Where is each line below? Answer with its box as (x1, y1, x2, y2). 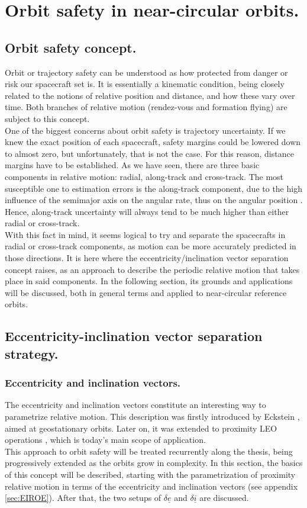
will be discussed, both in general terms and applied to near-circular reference (5, 286, 287, 298)
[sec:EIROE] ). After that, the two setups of (5, 491, 161, 504)
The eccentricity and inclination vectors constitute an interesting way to (5, 398, 266, 411)
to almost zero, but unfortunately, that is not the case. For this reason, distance (5, 147, 294, 159)
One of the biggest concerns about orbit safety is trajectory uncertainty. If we (5, 124, 286, 136)
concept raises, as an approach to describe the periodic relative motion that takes (5, 263, 300, 275)
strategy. (5, 344, 59, 362)
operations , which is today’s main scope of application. (5, 433, 206, 446)
